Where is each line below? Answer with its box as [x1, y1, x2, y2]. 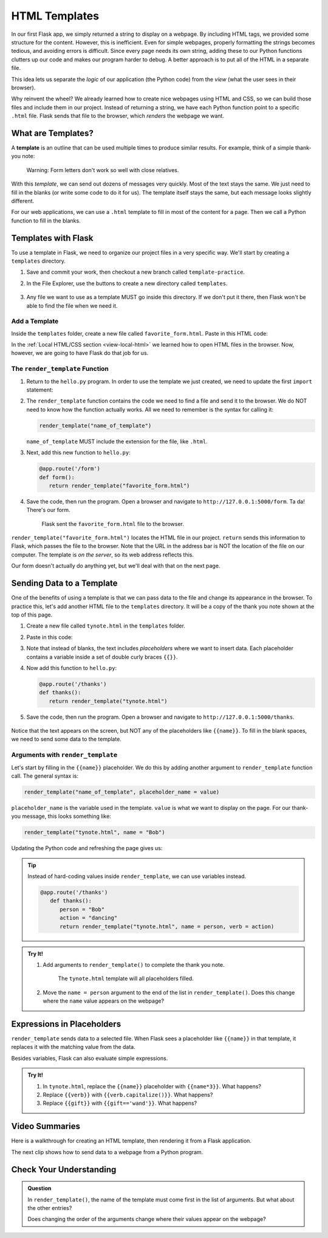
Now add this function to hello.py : [26, 664, 117, 671]
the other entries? [27, 1204, 72, 1211]
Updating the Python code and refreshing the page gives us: [11, 845, 163, 852]
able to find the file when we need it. [26, 302, 118, 309]
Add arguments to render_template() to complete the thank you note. [43, 961, 225, 968]
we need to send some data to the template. [11, 736, 121, 743]
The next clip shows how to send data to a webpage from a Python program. [11, 1148, 203, 1155]
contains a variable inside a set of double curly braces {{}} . [26, 653, 179, 660]
